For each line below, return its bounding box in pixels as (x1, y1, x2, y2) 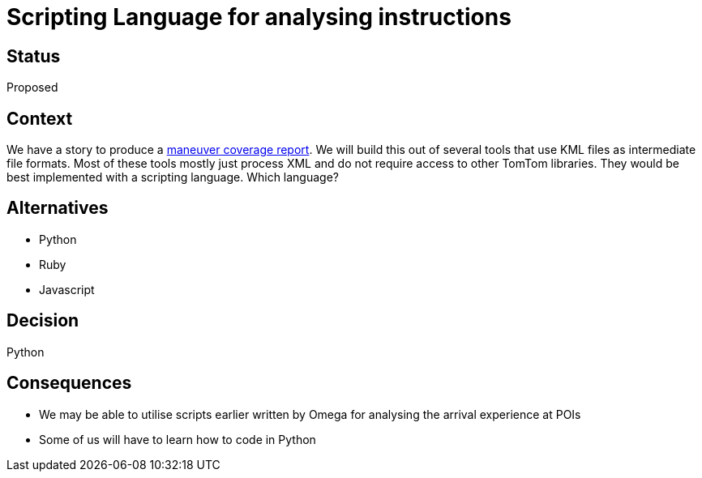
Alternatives (6, 198, 109, 219)
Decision (6, 310, 79, 331)
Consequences (6, 373, 132, 394)
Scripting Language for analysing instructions (6, 3, 512, 31)
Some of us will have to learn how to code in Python (39, 432, 316, 446)
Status (6, 45, 61, 66)
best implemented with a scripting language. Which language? (6, 170, 339, 185)
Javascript (39, 282, 95, 297)
